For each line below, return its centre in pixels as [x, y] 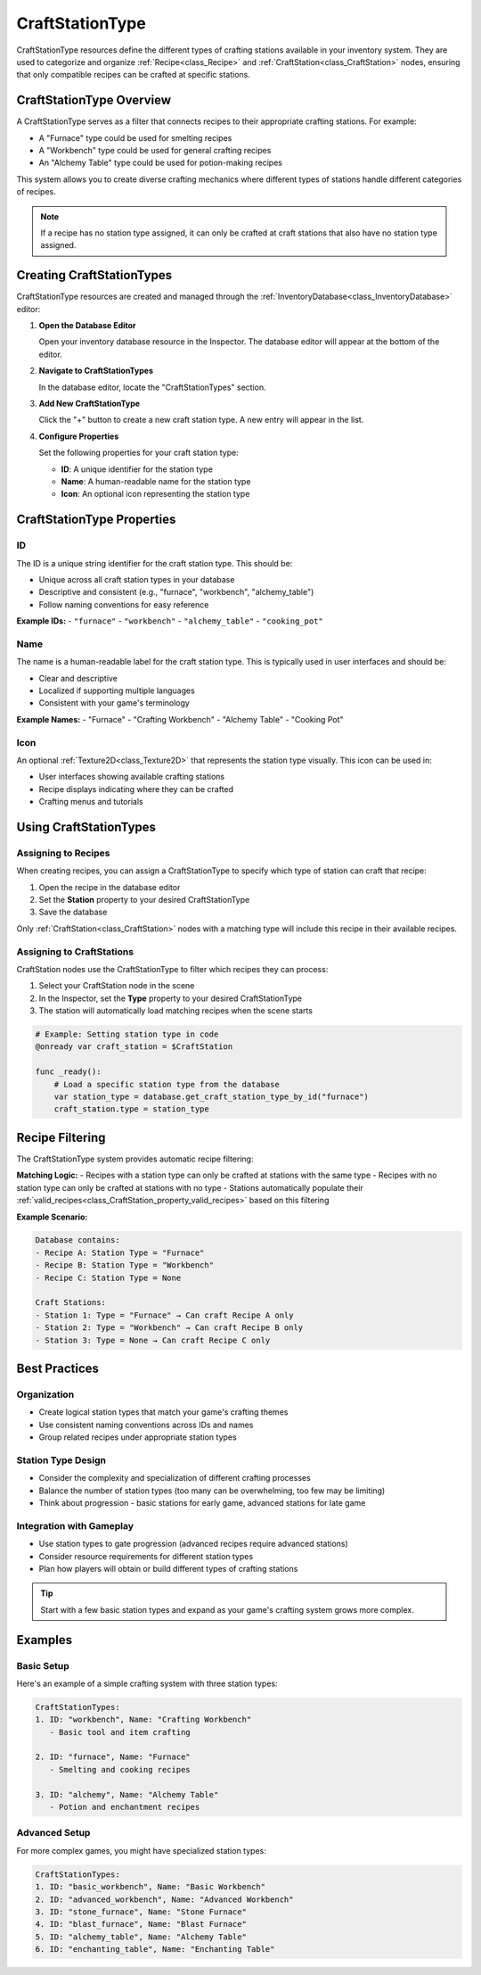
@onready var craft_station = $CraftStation [134, 1047]
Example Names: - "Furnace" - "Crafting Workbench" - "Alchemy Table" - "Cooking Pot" [180, 719]
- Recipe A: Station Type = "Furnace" [120, 1252]
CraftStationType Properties [96, 520]
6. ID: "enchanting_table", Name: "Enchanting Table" [155, 1950]
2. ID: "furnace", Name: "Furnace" [113, 1757]
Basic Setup [43, 1665]
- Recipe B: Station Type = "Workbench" [124, 1265]
